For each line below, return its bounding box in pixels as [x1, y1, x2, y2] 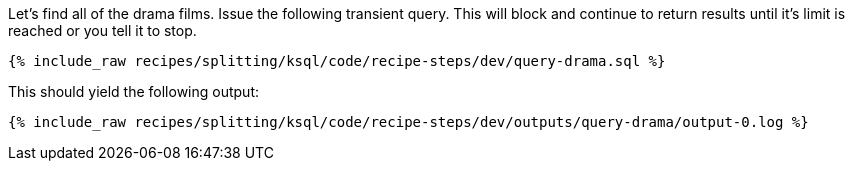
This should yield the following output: [8, 83, 260, 100]
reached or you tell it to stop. [8, 22, 197, 39]
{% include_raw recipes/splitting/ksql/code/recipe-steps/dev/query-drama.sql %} [8, 53, 666, 69]
